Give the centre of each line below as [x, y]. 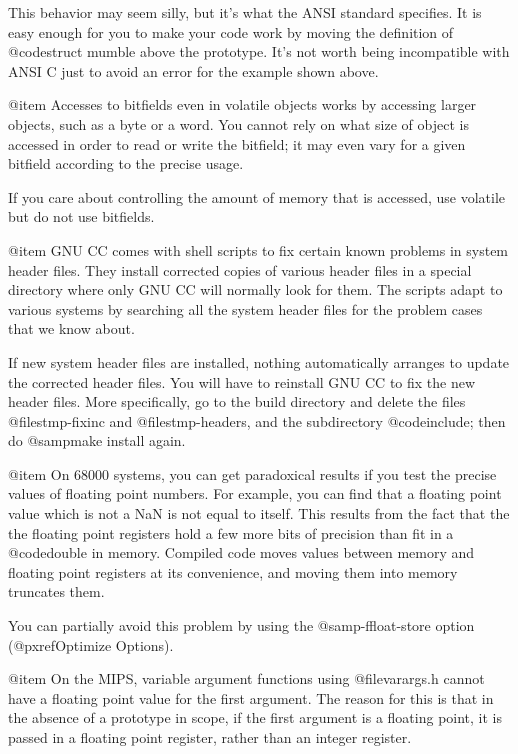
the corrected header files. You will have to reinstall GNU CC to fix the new [242, 381]
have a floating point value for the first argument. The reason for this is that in [251, 697]
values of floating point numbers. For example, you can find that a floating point [255, 493]
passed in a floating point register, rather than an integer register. [210, 737]
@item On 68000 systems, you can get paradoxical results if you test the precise [252, 473]
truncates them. [56, 591]
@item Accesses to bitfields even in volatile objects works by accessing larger [242, 104]
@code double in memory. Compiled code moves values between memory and [241, 552]
